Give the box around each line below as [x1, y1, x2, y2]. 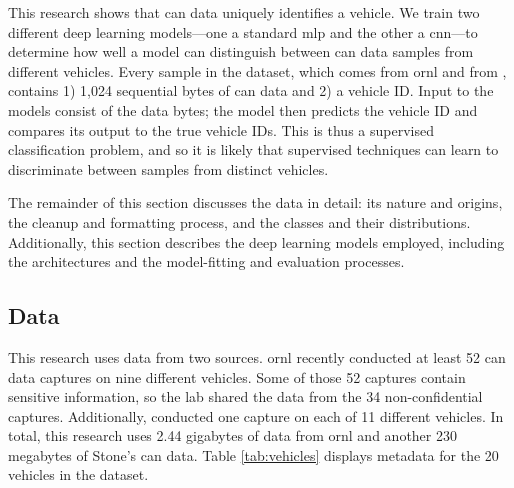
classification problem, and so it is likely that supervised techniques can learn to [8, 139, 499, 160]
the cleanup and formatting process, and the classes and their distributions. [8, 211, 471, 232]
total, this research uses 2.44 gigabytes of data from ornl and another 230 [8, 425, 457, 446]
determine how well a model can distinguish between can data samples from [8, 41, 474, 62]
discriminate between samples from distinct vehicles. [8, 158, 329, 179]
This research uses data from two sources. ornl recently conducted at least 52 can [8, 346, 506, 367]
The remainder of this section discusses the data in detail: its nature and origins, [8, 192, 503, 213]
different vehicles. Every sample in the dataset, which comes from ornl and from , [8, 60, 507, 81]
